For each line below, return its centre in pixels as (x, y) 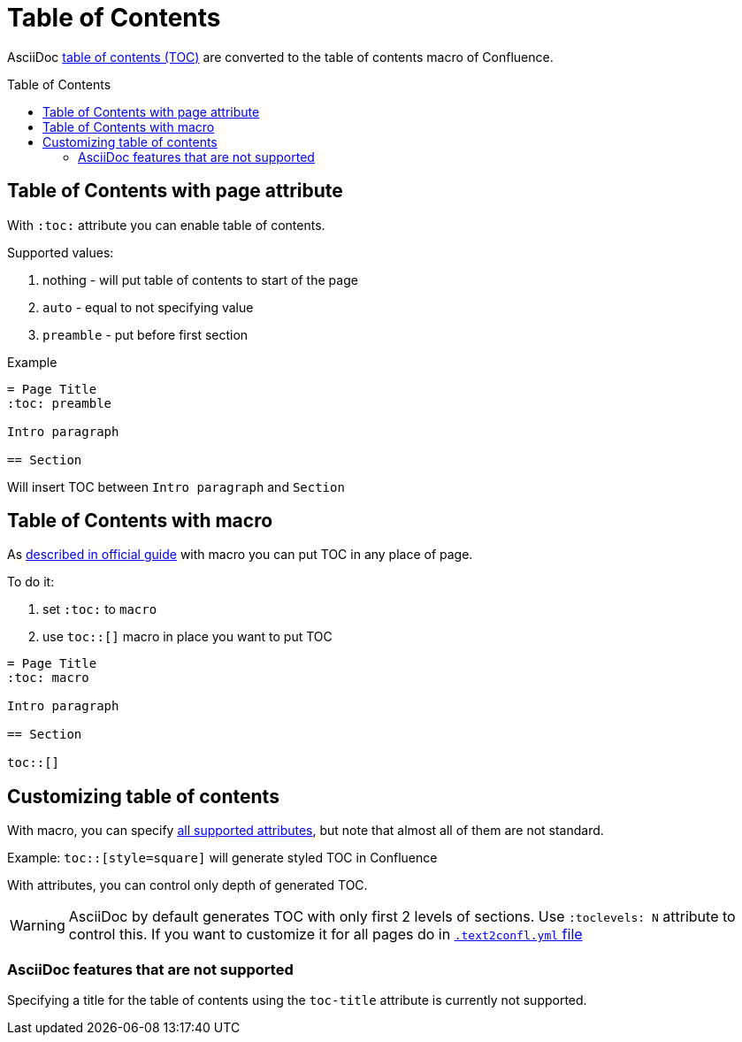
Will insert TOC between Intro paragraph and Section (176, 487)
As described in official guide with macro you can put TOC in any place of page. (240, 555)
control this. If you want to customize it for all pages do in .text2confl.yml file (325, 935)
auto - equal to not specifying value (148, 307)
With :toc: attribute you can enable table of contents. (166, 225)
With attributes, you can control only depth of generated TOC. (187, 885)
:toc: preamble (60, 403)
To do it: (31, 582)
